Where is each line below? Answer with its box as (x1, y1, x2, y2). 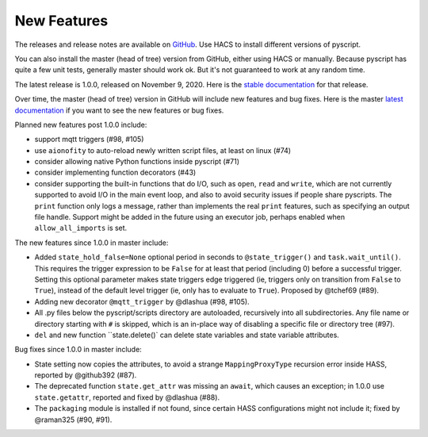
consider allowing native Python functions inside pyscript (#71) (34, 157, 240, 167)
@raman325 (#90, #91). (34, 415, 113, 424)
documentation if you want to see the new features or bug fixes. (14, 105, 224, 115)
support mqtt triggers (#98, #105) (34, 135, 144, 144)
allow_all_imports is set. (34, 223, 128, 233)
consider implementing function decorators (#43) (34, 167, 197, 178)
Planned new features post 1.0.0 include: (14, 120, 147, 129)
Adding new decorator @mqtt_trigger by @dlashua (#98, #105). (34, 297, 250, 306)
